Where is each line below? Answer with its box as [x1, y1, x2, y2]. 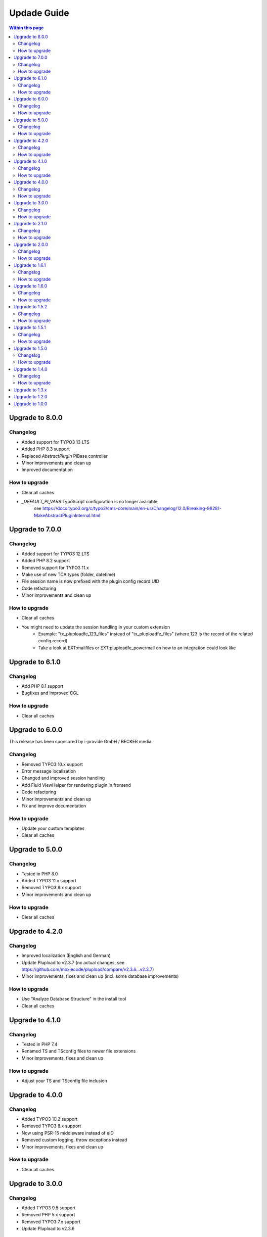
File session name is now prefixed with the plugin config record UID [21, 578, 160, 584]
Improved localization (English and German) [21, 952, 111, 958]
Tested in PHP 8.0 [21, 871, 58, 877]
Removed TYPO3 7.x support [21, 1219, 81, 1225]
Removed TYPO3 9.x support [21, 885, 81, 891]
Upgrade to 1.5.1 [13, 325, 46, 331]
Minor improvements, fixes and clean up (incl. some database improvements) [21, 973, 179, 979]
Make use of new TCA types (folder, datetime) [21, 571, 116, 577]
